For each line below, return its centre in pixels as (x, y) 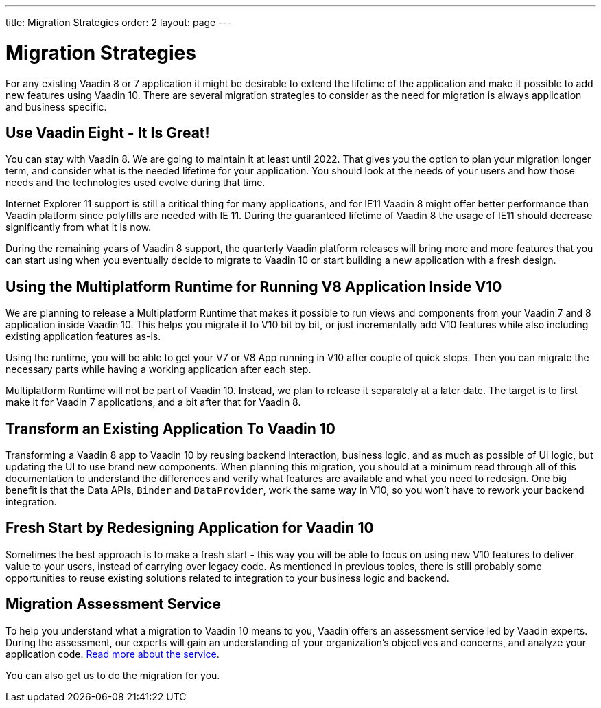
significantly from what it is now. (79, 227)
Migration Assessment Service (113, 604)
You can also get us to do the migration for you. (113, 675)
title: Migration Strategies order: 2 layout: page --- (119, 22)
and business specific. (56, 106)
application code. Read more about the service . (113, 654)
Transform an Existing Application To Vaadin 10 (170, 429)
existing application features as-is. (83, 336)
